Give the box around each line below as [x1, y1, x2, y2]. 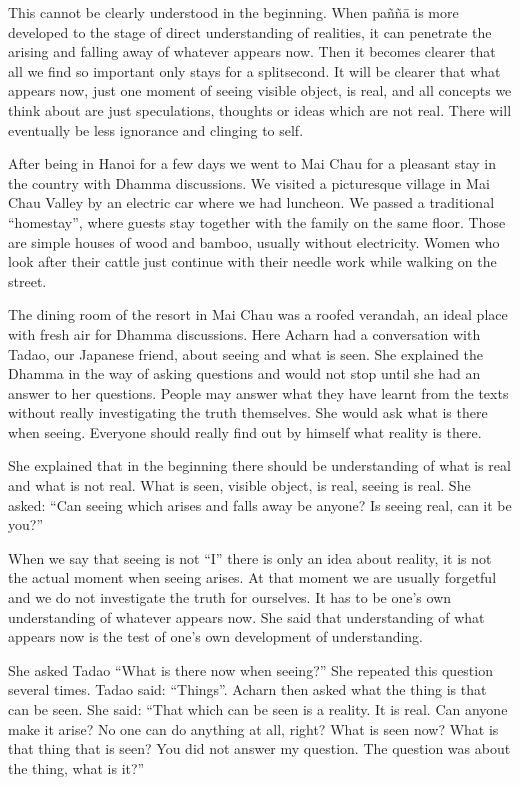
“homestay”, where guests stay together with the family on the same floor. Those [8, 211, 506, 232]
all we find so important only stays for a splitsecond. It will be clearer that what [8, 60, 501, 81]
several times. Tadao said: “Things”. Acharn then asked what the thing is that [8, 679, 487, 700]
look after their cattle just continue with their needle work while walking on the [8, 251, 497, 272]
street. [8, 270, 47, 291]
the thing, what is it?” [8, 757, 145, 778]
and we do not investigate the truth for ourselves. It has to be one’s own [8, 587, 452, 608]
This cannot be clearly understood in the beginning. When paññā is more [8, 2, 459, 22]
